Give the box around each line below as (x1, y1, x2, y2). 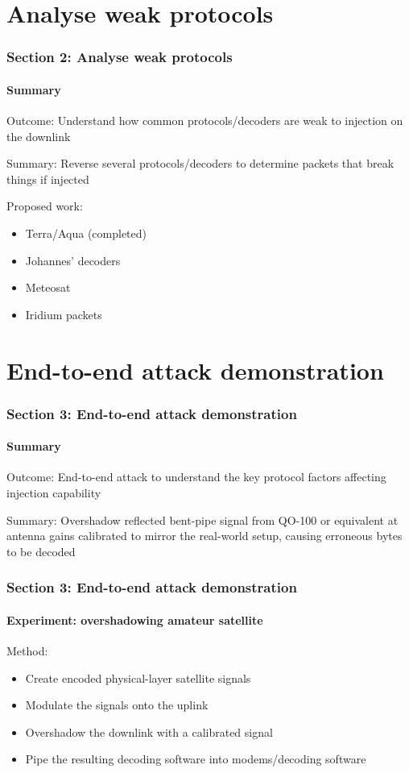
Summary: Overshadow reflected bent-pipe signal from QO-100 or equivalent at (6, 511, 399, 528)
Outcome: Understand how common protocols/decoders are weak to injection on (6, 112, 403, 129)
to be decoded (6, 542, 76, 559)
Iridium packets (25, 305, 102, 322)
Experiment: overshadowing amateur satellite (6, 611, 263, 628)
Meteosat (25, 279, 71, 296)
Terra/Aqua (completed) (25, 224, 147, 241)
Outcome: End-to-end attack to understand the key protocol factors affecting (6, 468, 386, 485)
